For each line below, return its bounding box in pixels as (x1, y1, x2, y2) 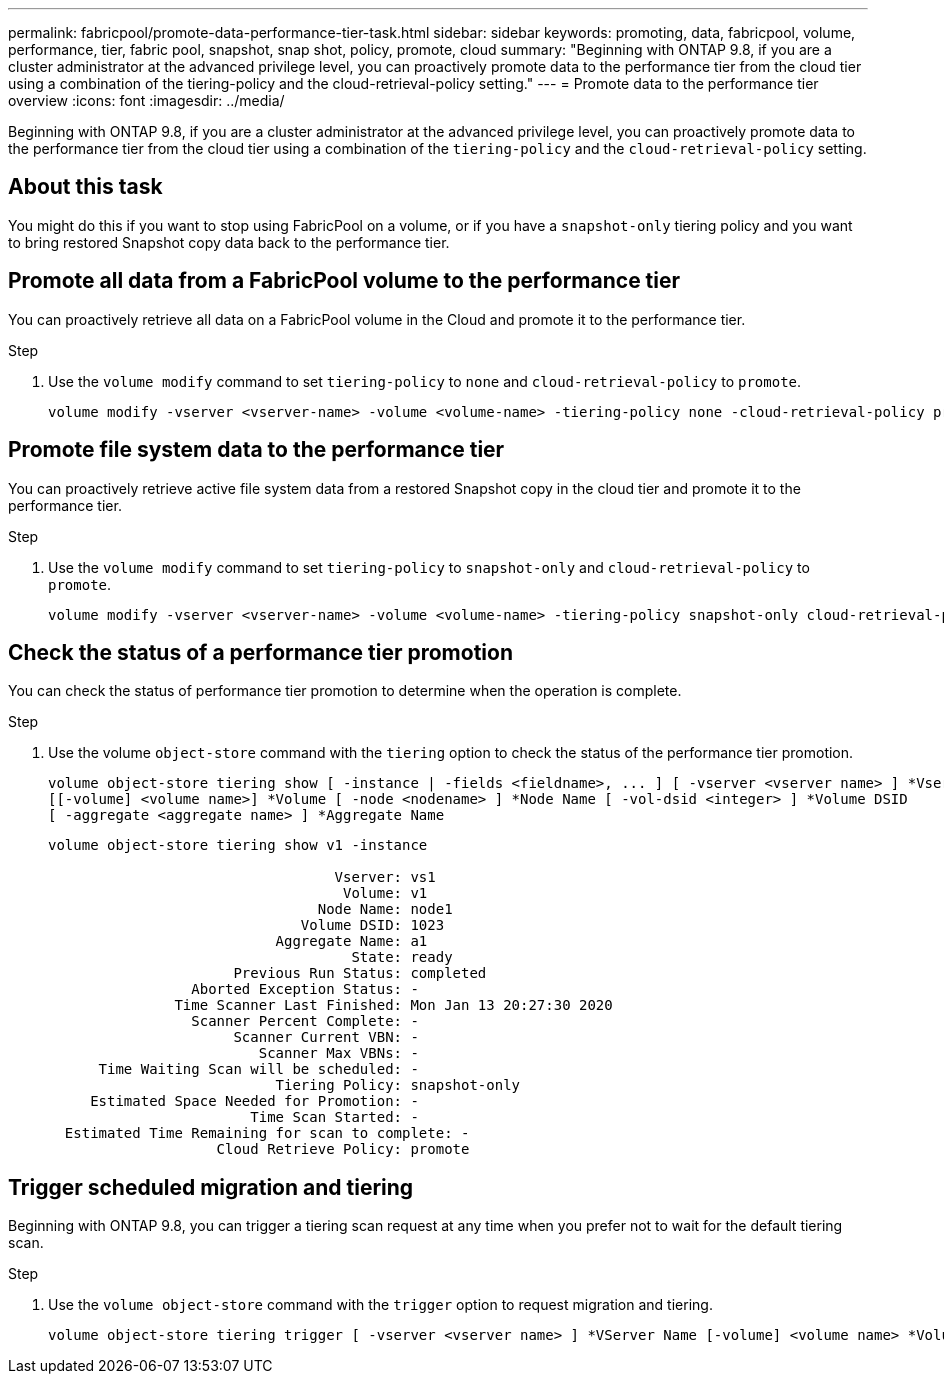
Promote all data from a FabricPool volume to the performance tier (8, 268, 681, 294)
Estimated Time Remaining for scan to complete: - (64, 1125, 470, 1142)
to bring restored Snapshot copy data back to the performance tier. (8, 233, 450, 251)
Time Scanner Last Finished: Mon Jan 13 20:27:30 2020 (174, 997, 613, 1014)
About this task (8, 174, 163, 200)
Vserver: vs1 (334, 869, 436, 886)
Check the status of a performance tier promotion (8, 639, 513, 665)
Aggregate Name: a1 (275, 933, 428, 950)
